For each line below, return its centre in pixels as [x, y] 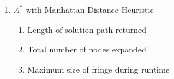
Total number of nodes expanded [87, 49]
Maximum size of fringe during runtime [99, 69]
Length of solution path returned [87, 29]
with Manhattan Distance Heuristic [90, 9]
